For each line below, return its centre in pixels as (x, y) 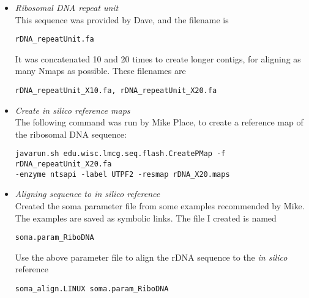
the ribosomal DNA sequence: (71, 134)
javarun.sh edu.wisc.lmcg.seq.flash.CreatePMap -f (120, 154)
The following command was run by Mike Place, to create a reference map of (159, 122)
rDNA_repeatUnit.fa (54, 39)
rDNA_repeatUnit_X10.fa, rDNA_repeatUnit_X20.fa (116, 91)
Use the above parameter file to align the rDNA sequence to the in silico (151, 257)
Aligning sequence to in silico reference (87, 194)
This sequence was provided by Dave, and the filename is (122, 19)
